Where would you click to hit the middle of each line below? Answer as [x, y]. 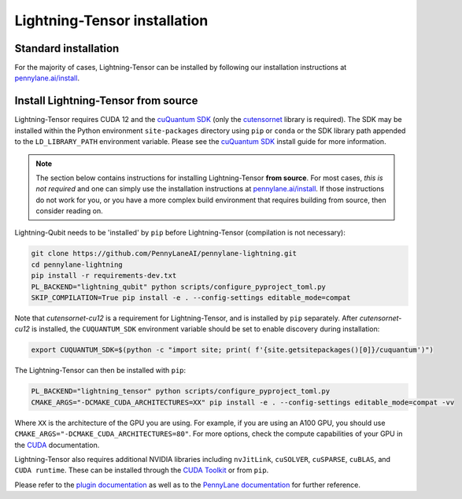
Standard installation [67, 48]
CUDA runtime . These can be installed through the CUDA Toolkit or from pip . [142, 470]
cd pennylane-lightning [77, 264]
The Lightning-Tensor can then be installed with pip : [100, 371]
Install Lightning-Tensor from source [106, 101]
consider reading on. [70, 211]
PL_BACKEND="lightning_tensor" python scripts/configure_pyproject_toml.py [181, 391]
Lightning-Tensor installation [111, 20]
